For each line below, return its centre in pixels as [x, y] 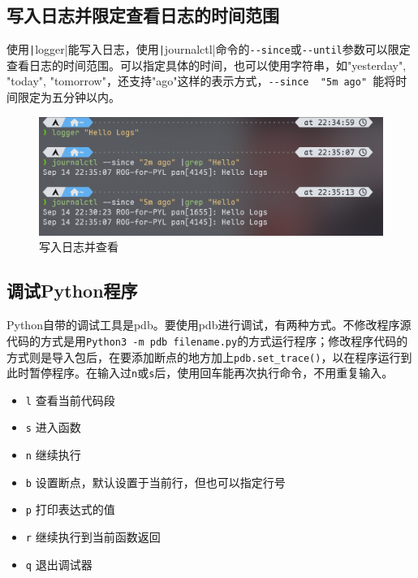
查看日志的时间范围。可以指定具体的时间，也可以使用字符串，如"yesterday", [207, 65]
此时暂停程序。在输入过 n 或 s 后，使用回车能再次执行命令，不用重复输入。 [200, 373]
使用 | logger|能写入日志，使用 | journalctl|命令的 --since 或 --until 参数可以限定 [209, 49]
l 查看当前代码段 [70, 400]
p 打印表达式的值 [70, 509]
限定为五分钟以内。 [69, 97]
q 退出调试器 [59, 564]
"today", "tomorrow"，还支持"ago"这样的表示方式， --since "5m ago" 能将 [201, 81]
